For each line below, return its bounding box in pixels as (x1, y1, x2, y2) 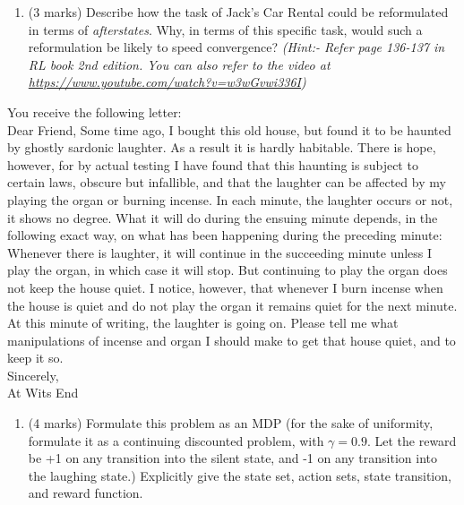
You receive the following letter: (7, 102, 182, 121)
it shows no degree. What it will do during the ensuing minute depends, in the (7, 208, 438, 227)
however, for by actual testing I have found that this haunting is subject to (7, 155, 418, 174)
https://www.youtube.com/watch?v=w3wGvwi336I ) (28, 73, 306, 91)
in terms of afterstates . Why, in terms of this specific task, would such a (28, 20, 423, 39)
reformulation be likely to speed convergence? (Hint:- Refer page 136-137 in (28, 38, 445, 56)
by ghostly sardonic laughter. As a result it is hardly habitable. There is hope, (7, 138, 436, 157)
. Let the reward (366, 431, 457, 449)
